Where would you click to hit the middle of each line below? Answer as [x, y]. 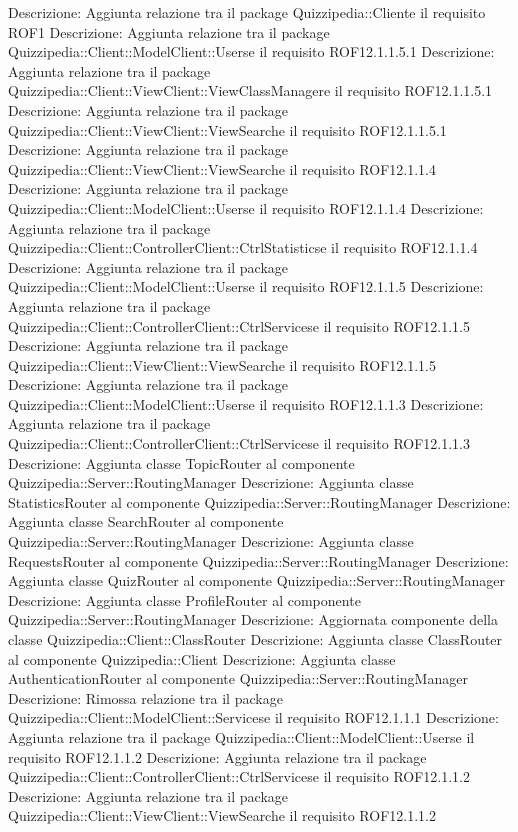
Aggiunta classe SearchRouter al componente [146, 521]
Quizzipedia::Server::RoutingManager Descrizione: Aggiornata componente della [253, 619]
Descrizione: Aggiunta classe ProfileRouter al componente [184, 599]
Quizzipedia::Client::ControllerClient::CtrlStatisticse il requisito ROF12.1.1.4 [243, 247]
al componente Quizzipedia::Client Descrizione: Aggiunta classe [202, 658]
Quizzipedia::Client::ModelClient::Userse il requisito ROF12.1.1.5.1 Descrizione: [251, 51]
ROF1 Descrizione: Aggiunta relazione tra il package [169, 31]
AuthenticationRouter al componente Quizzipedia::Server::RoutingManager [238, 678]
